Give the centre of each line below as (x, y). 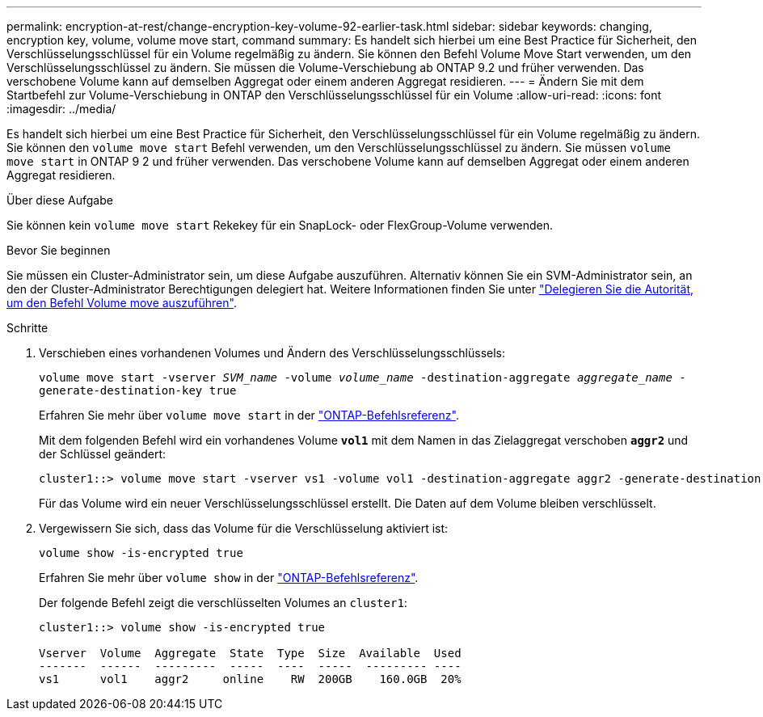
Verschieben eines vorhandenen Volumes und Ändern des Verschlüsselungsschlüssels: (272, 353)
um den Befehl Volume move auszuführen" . (122, 303)
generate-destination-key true (138, 390)
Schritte (27, 328)
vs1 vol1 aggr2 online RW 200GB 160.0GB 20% (250, 679)
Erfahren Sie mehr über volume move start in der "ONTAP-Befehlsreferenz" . (249, 415)
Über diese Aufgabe (60, 200)
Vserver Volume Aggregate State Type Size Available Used (250, 653)
